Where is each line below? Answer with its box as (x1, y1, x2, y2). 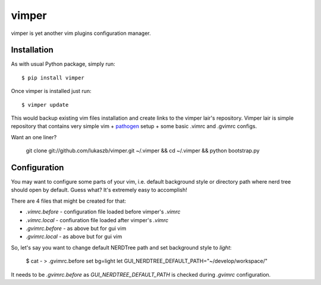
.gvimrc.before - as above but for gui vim (26, 225, 127, 232)
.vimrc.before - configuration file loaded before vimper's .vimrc (26, 208, 181, 216)
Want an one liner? (11, 133, 57, 140)
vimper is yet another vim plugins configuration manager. (11, 30, 151, 37)
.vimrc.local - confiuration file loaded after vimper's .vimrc (26, 216, 169, 223)
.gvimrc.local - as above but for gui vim (26, 233, 122, 240)
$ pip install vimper (21, 74, 84, 81)
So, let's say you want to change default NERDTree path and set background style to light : (11, 244, 232, 251)
